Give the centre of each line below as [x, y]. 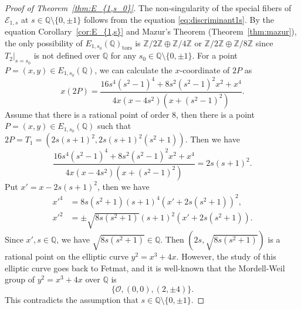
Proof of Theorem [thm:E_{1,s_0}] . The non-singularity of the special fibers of [148, 8]
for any [124, 55]
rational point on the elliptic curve [67, 256]
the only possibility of [44, 42]
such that [114, 126]
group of [20, 279]
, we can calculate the [133, 69]
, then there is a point [215, 114]
